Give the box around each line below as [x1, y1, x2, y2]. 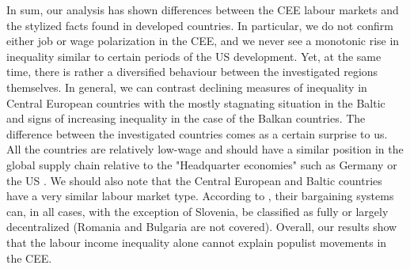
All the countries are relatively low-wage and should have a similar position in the [6, 141, 404, 157]
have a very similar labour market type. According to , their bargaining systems [6, 188, 394, 204]
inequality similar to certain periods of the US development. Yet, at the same [6, 47, 382, 64]
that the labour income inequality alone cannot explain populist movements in [6, 233, 387, 250]
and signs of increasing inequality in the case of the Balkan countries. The [6, 110, 366, 127]
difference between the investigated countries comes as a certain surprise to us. [6, 125, 388, 142]
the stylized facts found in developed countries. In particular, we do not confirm [6, 17, 393, 33]
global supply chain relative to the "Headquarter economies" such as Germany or [6, 156, 397, 172]
